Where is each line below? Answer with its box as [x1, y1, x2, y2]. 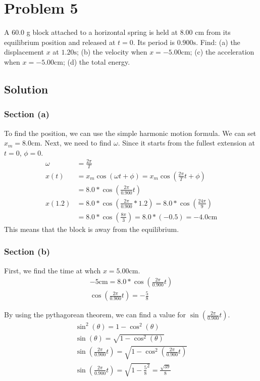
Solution [4, 81, 48, 97]
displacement [4, 46, 44, 57]
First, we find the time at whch [4, 265, 101, 275]
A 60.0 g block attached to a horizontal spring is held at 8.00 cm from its [4, 27, 231, 37]
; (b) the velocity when [76, 46, 147, 57]
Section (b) [4, 245, 50, 258]
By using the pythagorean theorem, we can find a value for [4, 309, 186, 320]
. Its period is [133, 36, 175, 47]
